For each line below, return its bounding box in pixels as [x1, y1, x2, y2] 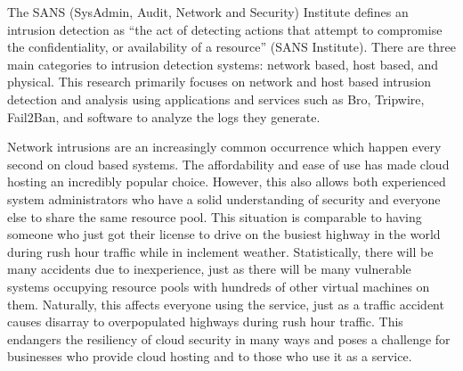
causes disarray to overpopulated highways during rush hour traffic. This [7, 312, 403, 331]
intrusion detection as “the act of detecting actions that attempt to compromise [7, 20, 443, 38]
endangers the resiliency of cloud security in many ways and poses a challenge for [7, 329, 451, 348]
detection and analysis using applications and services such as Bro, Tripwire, [7, 89, 425, 108]
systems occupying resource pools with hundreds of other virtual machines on [7, 276, 430, 295]
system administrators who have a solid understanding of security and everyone [7, 189, 441, 208]
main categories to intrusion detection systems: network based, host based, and [7, 54, 439, 73]
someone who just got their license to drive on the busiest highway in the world [7, 225, 441, 243]
